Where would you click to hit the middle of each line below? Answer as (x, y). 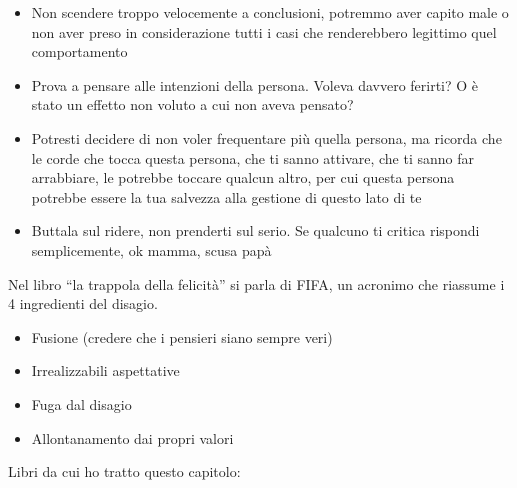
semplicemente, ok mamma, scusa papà (151, 249)
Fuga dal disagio (81, 403)
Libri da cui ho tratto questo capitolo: (124, 471)
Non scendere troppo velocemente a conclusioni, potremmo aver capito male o (270, 12)
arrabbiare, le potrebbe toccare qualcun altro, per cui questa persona (243, 177)
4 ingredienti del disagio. (83, 303)
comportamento (79, 51)
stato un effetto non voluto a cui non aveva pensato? (192, 104)
